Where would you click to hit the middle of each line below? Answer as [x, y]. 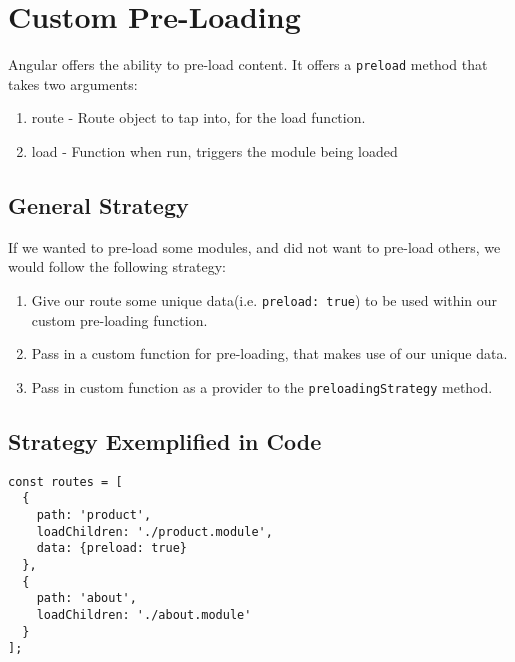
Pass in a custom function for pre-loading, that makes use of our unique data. [269, 353]
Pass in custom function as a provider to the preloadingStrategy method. [262, 386]
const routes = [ [65, 481]
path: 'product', [94, 514]
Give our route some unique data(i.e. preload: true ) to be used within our [264, 299]
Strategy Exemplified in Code [165, 440]
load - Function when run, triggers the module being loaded [214, 150]
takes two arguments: [73, 83]
